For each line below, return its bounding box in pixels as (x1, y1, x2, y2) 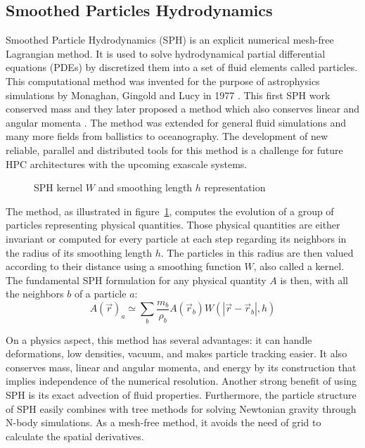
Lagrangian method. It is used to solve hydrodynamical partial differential (6, 46, 326, 60)
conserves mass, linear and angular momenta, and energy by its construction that (6, 359, 357, 374)
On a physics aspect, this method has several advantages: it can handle (6, 332, 312, 347)
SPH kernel (34, 180, 83, 195)
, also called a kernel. (253, 259, 345, 274)
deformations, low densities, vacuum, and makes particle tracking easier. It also (6, 346, 347, 361)
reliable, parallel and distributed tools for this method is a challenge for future (6, 142, 343, 157)
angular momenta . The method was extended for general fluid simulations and (6, 115, 347, 129)
